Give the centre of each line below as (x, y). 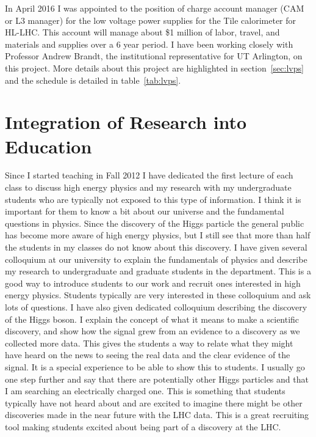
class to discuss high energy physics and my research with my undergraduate (148, 187)
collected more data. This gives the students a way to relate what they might (149, 343)
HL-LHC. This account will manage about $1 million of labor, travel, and (142, 32)
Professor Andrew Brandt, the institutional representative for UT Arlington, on (154, 56)
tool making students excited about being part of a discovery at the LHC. (143, 426)
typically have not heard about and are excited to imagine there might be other (154, 402)
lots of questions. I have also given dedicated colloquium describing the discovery (156, 307)
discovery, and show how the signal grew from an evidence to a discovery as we (153, 331)
